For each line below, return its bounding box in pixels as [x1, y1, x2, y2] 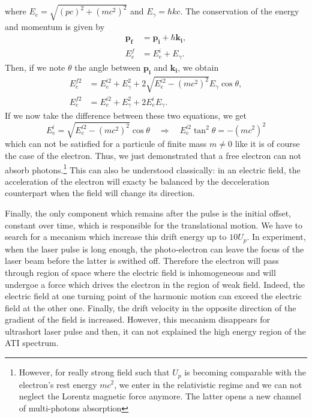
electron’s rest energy [19, 378, 97, 390]
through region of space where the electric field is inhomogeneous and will [5, 266, 276, 278]
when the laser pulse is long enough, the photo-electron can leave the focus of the [5, 242, 304, 255]
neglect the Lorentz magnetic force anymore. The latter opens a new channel [19, 390, 301, 402]
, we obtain [178, 61, 219, 73]
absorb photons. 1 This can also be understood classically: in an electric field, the [5, 161, 301, 176]
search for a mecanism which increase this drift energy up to [5, 230, 227, 243]
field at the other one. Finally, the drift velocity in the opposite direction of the [5, 301, 296, 314]
